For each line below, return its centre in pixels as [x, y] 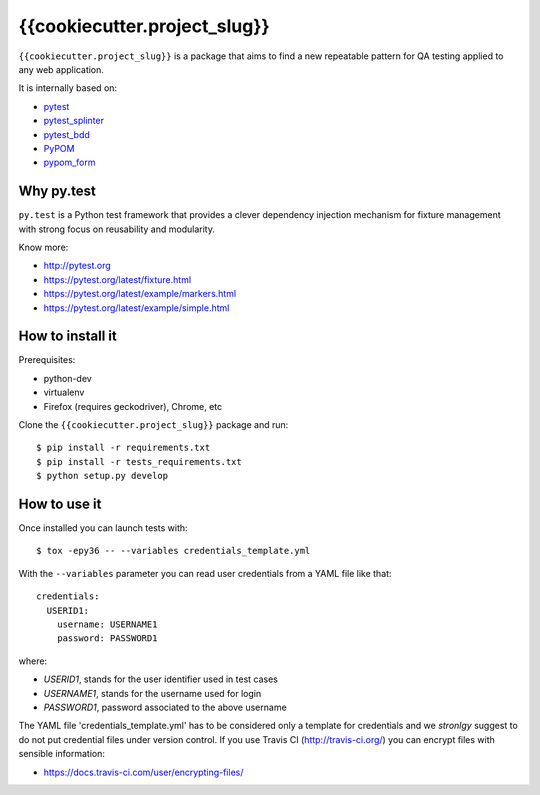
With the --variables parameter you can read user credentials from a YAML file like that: [205, 573]
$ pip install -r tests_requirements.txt [139, 461]
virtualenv [64, 392]
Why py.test [57, 191]
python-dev [67, 378]
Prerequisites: [47, 360]
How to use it [60, 503]
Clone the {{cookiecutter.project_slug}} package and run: [153, 424]
